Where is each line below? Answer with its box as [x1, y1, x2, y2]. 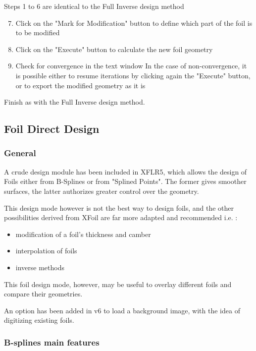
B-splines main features [4, 336, 100, 348]
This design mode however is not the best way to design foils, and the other [4, 202, 234, 213]
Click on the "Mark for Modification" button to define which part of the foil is [15, 17, 253, 28]
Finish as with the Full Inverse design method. [4, 97, 145, 107]
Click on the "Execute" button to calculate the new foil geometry [15, 44, 213, 54]
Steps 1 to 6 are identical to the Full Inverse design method [4, 1, 184, 11]
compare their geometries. [4, 289, 83, 299]
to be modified [15, 27, 60, 38]
